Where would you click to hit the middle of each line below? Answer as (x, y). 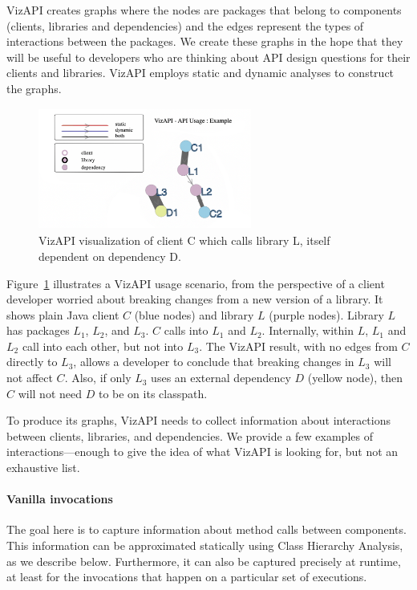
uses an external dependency (221, 378)
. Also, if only (98, 378)
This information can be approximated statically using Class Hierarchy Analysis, (205, 545)
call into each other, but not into (103, 346)
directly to (32, 362)
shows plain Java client (63, 314)
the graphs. (34, 88)
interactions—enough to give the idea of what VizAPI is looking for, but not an (202, 452)
